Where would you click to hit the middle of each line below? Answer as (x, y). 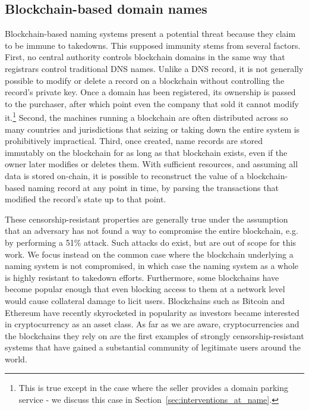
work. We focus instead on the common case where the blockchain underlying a (149, 254)
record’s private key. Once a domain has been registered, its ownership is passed (150, 92)
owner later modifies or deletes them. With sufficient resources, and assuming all (152, 164)
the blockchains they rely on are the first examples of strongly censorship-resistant (154, 335)
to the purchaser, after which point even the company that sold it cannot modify (152, 103)
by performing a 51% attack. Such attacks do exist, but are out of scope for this (151, 242)
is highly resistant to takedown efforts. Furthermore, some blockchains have (142, 277)
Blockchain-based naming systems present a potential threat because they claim (150, 34)
